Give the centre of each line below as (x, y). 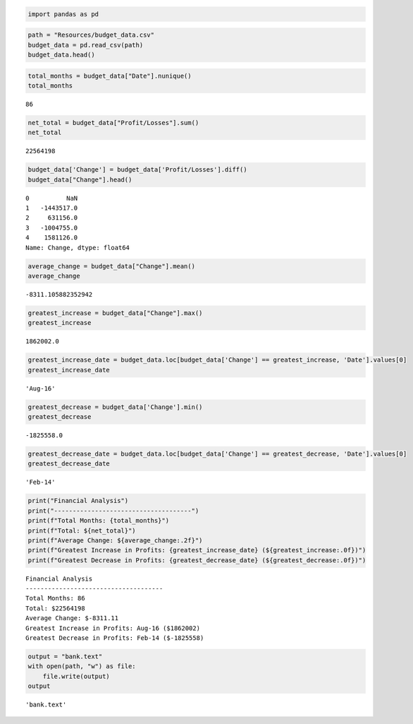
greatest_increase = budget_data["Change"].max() (115, 313)
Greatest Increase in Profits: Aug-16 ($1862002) (113, 628)
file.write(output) (76, 676)
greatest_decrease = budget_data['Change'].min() (115, 407)
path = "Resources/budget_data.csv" (91, 35)
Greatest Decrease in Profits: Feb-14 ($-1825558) (115, 638)
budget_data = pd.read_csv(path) (86, 45)
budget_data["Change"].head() (80, 179)
